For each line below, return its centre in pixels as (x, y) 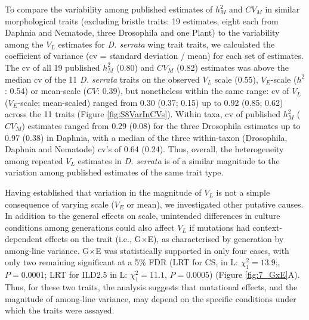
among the (24, 44)
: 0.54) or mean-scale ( (46, 91)
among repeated (34, 160)
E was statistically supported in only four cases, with (192, 250)
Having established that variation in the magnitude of (103, 192)
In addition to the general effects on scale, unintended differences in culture (143, 216)
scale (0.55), (236, 79)
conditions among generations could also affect (90, 227)
